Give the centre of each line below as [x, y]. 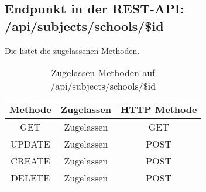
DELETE [30, 178]
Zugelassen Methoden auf [103, 73]
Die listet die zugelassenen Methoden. [72, 50]
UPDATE [30, 144]
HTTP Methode [159, 109]
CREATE [30, 161]
